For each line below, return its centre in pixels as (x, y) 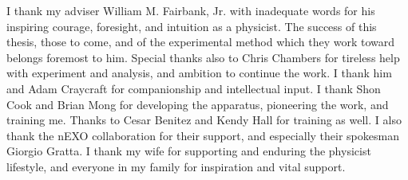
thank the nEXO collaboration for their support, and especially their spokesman (203, 135)
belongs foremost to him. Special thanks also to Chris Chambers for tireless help (203, 57)
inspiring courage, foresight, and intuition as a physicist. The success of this (192, 26)
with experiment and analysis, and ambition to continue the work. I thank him (199, 73)
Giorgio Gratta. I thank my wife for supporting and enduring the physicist (189, 151)
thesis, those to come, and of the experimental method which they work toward (201, 42)
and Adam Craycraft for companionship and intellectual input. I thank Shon (194, 88)
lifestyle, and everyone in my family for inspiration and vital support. (176, 166)
